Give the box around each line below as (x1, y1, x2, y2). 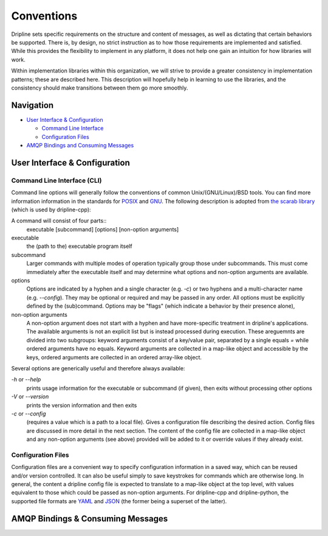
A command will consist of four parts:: (11, 217, 107, 225)
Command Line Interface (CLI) (11, 176, 102, 185)
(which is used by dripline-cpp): (11, 206, 91, 213)
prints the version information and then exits (26, 401, 137, 409)
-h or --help (11, 376, 41, 383)
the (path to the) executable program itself (26, 242, 133, 250)
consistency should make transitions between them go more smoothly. (11, 84, 188, 91)
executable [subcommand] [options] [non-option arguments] (26, 225, 179, 233)
